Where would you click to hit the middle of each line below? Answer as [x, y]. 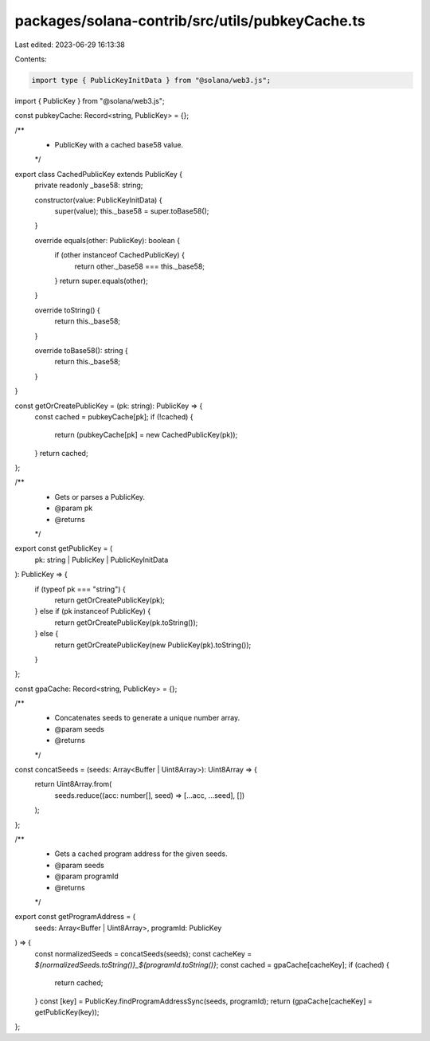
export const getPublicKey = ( [64, 548]
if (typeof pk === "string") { [80, 589]
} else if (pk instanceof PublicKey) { [93, 611]
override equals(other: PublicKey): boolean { [107, 240]
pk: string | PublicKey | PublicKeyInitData [102, 560]
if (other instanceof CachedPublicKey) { [119, 255]
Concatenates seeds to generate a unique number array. [147, 718]
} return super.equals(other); [102, 281]
